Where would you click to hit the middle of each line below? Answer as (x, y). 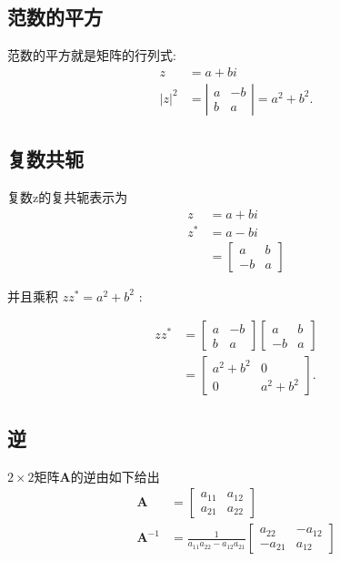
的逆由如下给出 (115, 476)
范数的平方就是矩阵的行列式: (92, 55)
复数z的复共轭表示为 (68, 197)
